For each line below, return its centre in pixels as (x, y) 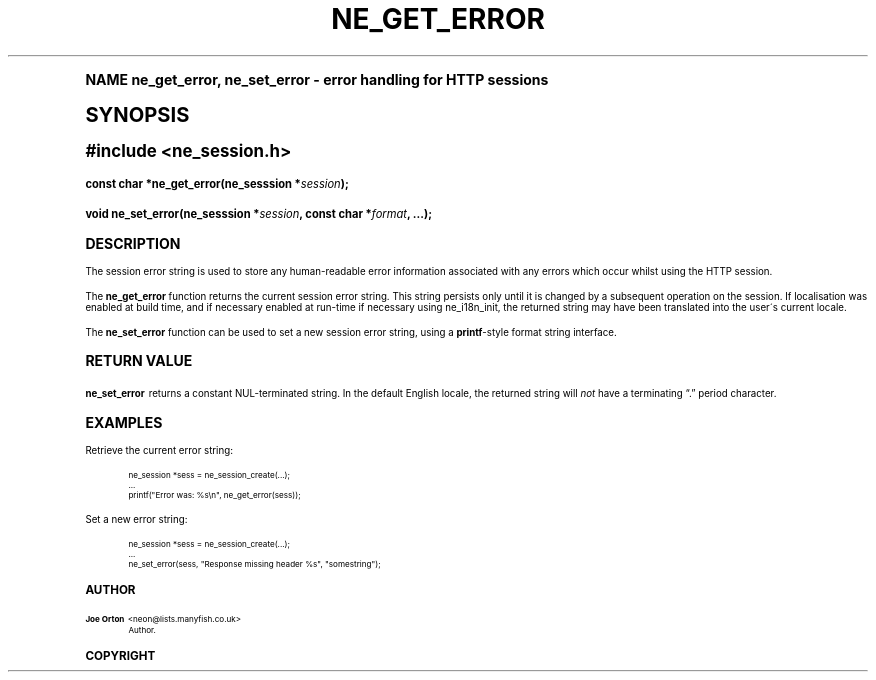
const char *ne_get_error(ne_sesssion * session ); (217, 183)
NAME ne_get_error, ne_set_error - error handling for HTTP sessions (317, 79)
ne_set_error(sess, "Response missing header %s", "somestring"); (254, 563)
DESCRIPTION (133, 243)
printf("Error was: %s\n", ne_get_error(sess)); (214, 494)
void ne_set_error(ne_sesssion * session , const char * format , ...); (259, 213)
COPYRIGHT (120, 655)
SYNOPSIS (137, 114)
